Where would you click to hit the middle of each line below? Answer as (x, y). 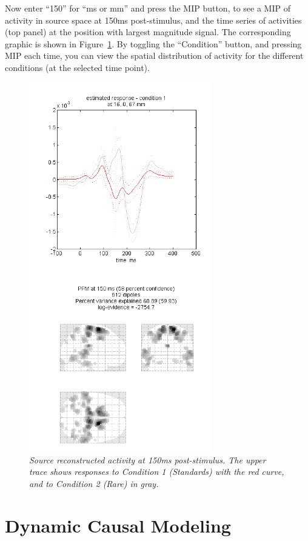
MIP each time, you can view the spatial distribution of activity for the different (154, 55)
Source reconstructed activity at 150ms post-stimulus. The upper (148, 459)
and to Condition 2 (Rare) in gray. (94, 483)
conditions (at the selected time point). (77, 67)
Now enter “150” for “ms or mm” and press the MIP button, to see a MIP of (148, 8)
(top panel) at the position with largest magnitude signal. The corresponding (148, 32)
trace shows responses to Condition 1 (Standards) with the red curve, (157, 472)
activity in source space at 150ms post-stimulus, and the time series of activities (153, 20)
